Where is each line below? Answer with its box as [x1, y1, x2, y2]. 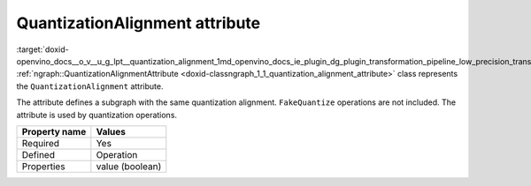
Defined [21, 148, 55, 160]
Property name [21, 125, 87, 138]
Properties [21, 160, 65, 172]
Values [96, 125, 127, 138]
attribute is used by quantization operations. [16, 109, 177, 120]
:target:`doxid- [16, 44, 70, 55]
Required [21, 137, 60, 149]
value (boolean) [96, 160, 162, 172]
